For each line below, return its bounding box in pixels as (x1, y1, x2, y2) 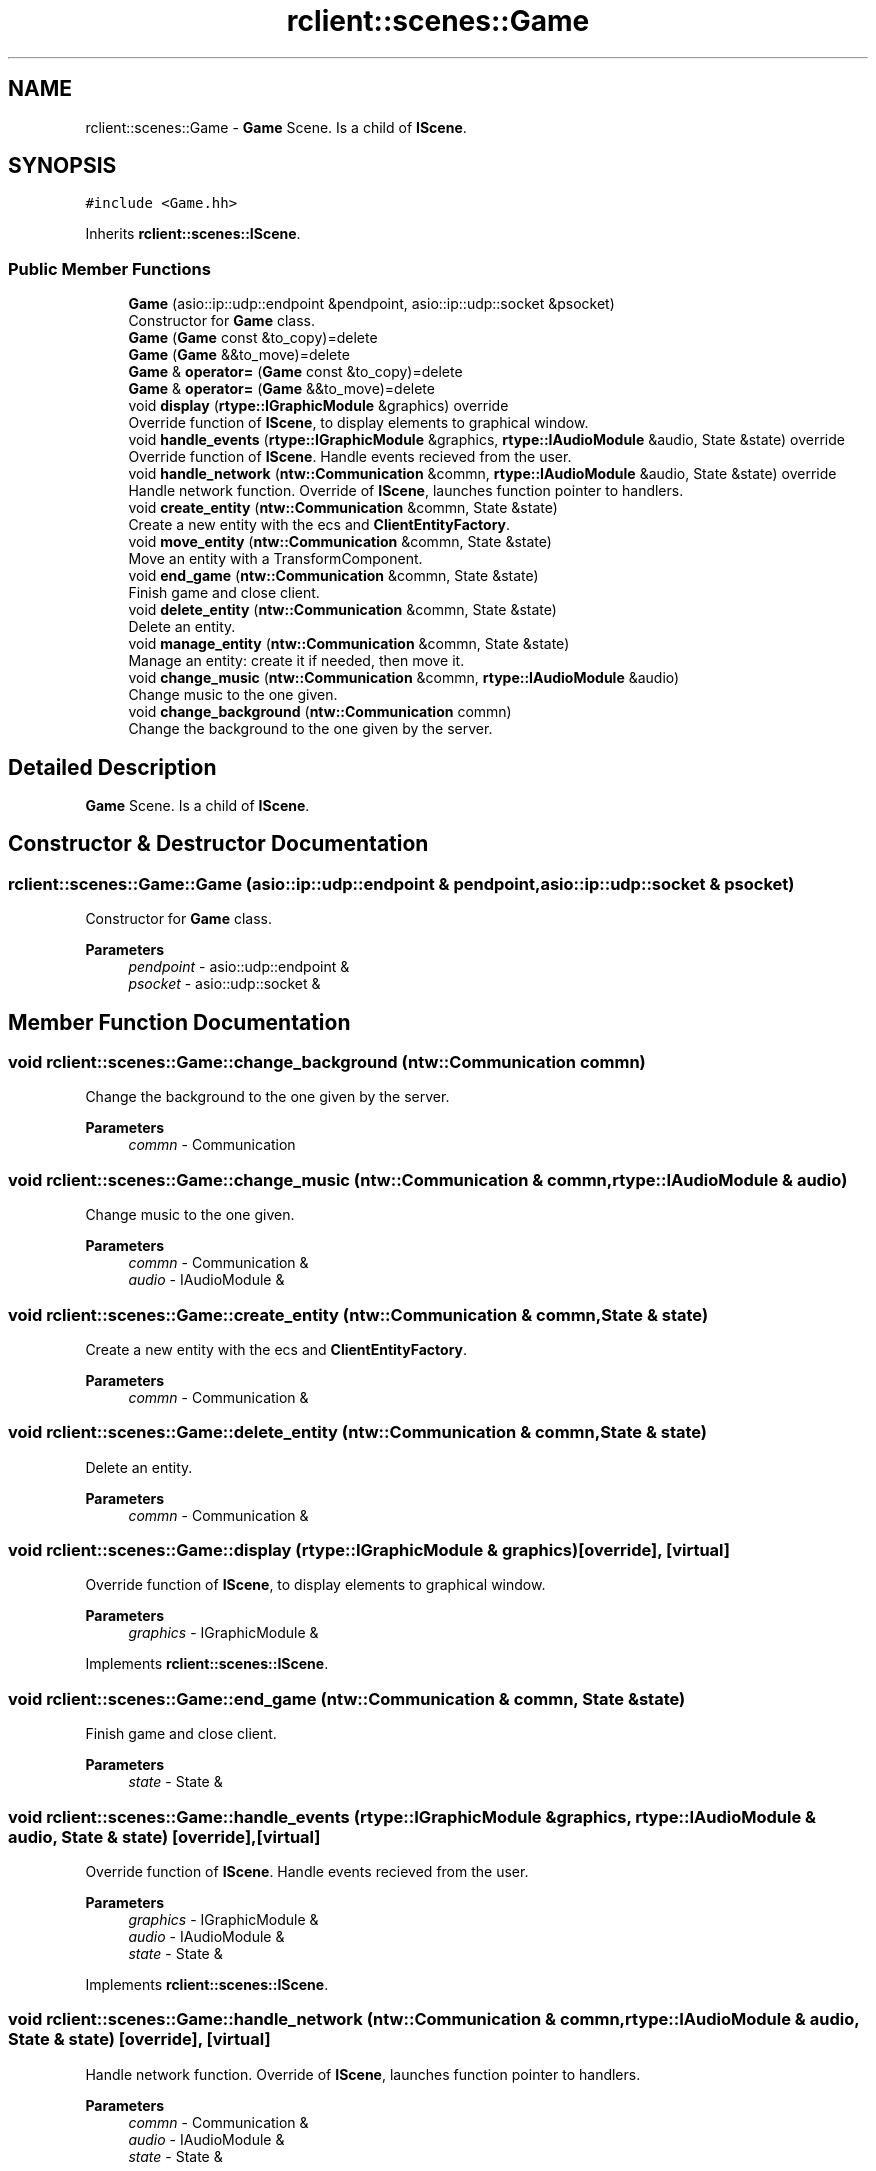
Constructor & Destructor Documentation (8, 831, 429, 857)
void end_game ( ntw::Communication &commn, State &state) (128, 567, 539, 585)
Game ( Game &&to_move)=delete (128, 346, 350, 364)
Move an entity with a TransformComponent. (128, 550, 423, 568)
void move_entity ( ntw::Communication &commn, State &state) (128, 533, 552, 551)
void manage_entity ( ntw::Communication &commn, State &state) (128, 635, 570, 653)
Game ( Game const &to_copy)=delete (128, 329, 378, 347)
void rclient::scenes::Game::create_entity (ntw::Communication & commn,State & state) (8, 1304, 709, 1325)
